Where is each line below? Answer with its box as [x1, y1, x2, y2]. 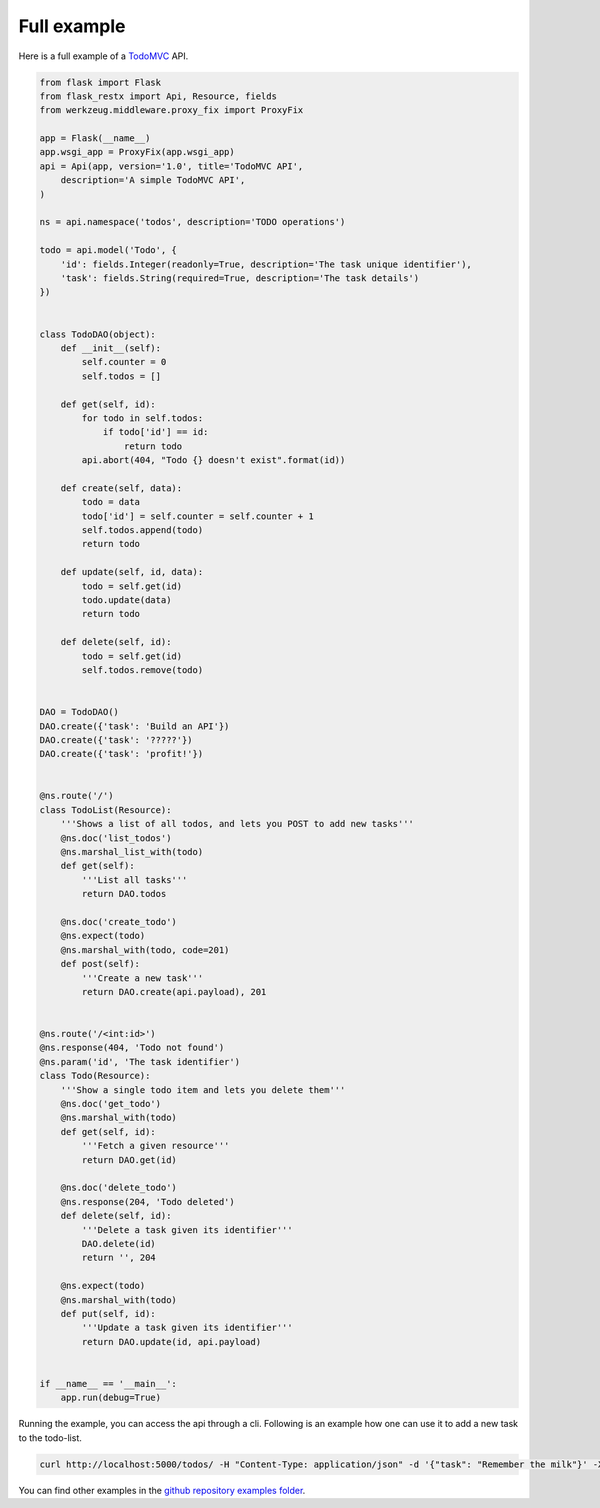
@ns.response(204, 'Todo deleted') [60, 1196, 235, 1207]
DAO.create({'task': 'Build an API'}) [39, 720, 230, 732]
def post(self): [60, 958, 140, 970]
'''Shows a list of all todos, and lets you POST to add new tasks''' [60, 818, 415, 830]
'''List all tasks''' [81, 874, 188, 885]
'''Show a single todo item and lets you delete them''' [60, 1084, 346, 1095]
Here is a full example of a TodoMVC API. [18, 50, 189, 62]
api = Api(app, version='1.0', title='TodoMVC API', [39, 160, 304, 172]
